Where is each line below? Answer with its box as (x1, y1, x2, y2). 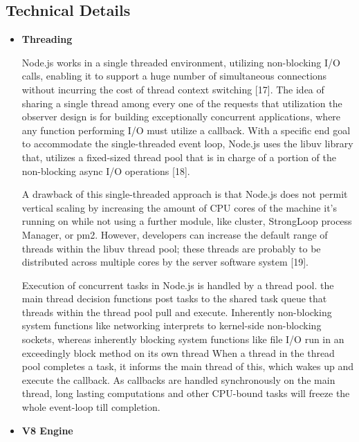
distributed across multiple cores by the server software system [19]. (21, 255, 309, 269)
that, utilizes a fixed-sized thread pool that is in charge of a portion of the (21, 149, 336, 164)
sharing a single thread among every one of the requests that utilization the (21, 95, 342, 110)
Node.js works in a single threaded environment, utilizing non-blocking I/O (21, 55, 340, 69)
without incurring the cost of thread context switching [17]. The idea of (21, 82, 324, 96)
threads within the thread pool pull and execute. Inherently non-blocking (21, 304, 332, 319)
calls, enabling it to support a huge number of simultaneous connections (21, 68, 327, 83)
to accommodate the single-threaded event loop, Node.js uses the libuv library (21, 136, 353, 151)
